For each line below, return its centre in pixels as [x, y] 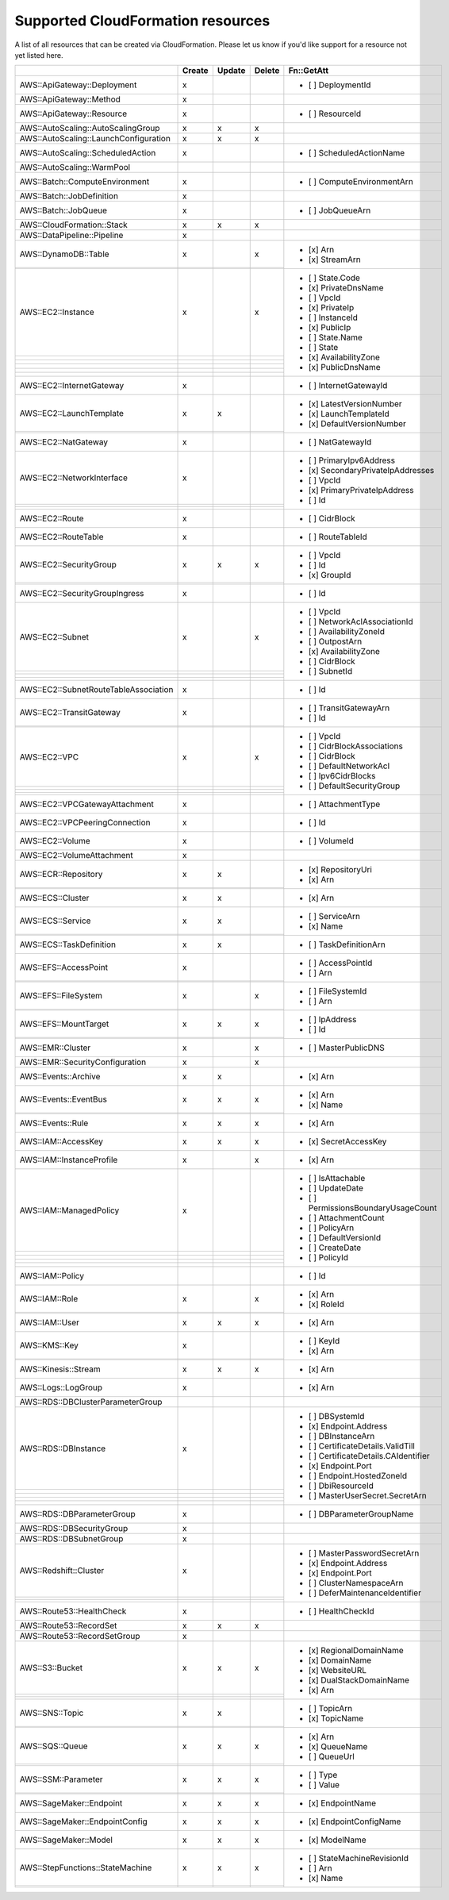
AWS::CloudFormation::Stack [74, 225]
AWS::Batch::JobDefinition [69, 196]
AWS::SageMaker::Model [66, 1840]
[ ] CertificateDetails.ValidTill [362, 1446]
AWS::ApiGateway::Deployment [78, 85]
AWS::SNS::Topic [52, 1713]
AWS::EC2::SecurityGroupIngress [82, 594]
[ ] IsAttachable [337, 1179]
